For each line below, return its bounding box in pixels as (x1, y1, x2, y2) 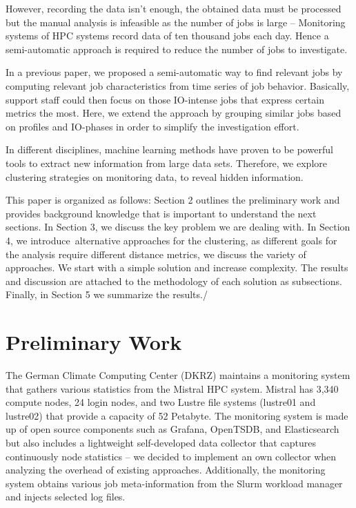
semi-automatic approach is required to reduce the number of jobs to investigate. (6, 41, 348, 56)
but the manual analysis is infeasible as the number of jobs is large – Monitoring (6, 14, 346, 29)
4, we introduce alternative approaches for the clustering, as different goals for (6, 233, 337, 247)
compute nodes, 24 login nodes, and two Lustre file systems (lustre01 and (6, 395, 316, 409)
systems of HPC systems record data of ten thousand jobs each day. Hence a (6, 28, 329, 43)
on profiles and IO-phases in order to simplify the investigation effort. (6, 119, 299, 133)
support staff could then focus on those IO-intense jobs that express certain (6, 92, 324, 106)
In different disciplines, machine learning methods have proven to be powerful (6, 142, 333, 157)
